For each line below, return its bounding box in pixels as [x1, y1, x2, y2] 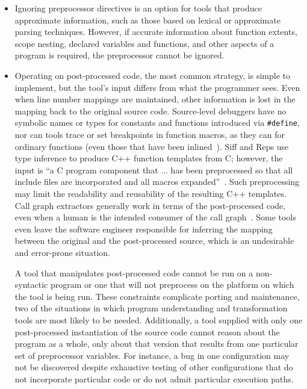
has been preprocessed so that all [170, 163, 293, 176]
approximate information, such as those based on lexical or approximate [14, 13, 281, 26]
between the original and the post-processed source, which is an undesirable [14, 234, 294, 247]
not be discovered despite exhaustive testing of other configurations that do [14, 361, 293, 373]
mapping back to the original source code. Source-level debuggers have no [14, 104, 287, 117]
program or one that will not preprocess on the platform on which [50, 278, 294, 291]
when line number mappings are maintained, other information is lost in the [14, 93, 296, 105]
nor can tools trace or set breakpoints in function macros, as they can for [14, 128, 285, 140]
